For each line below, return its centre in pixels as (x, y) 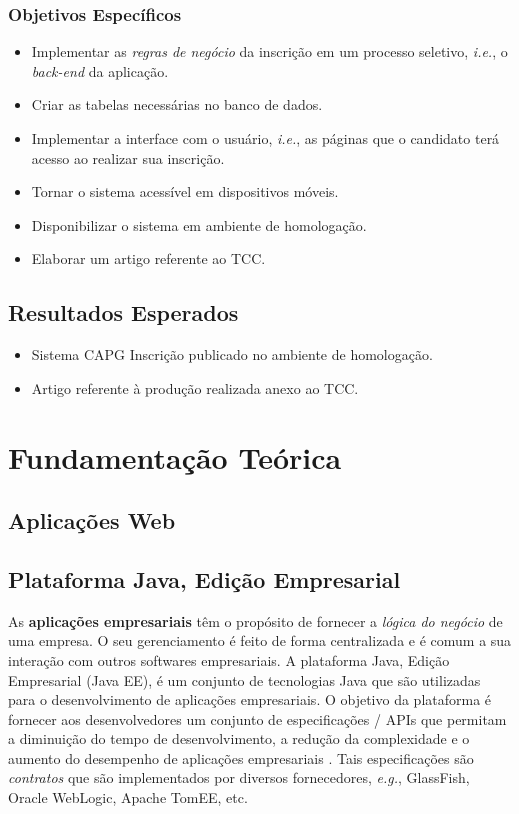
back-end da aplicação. (100, 70)
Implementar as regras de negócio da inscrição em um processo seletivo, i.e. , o (269, 51)
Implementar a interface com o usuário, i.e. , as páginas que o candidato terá (265, 138)
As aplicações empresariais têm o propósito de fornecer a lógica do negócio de (255, 620)
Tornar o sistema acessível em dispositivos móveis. (185, 191)
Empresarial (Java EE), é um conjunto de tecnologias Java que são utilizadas (244, 679)
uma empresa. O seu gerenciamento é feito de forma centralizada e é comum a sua (260, 640)
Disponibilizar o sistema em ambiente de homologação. (199, 224)
